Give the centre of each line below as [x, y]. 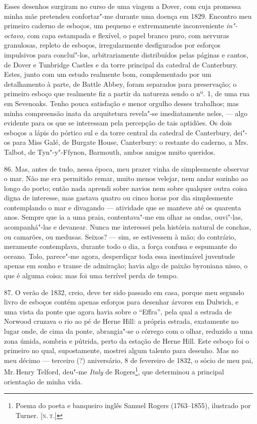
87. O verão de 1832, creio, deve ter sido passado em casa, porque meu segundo [124, 292]
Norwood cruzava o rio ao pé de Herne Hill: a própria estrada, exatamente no [121, 321]
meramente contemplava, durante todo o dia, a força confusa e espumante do [121, 246]
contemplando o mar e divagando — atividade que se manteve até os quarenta [123, 207]
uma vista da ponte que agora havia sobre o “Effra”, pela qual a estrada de [118, 311]
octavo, [15, 35]
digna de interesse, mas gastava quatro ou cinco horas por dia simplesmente [119, 198]
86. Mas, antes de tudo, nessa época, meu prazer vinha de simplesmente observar [127, 168]
